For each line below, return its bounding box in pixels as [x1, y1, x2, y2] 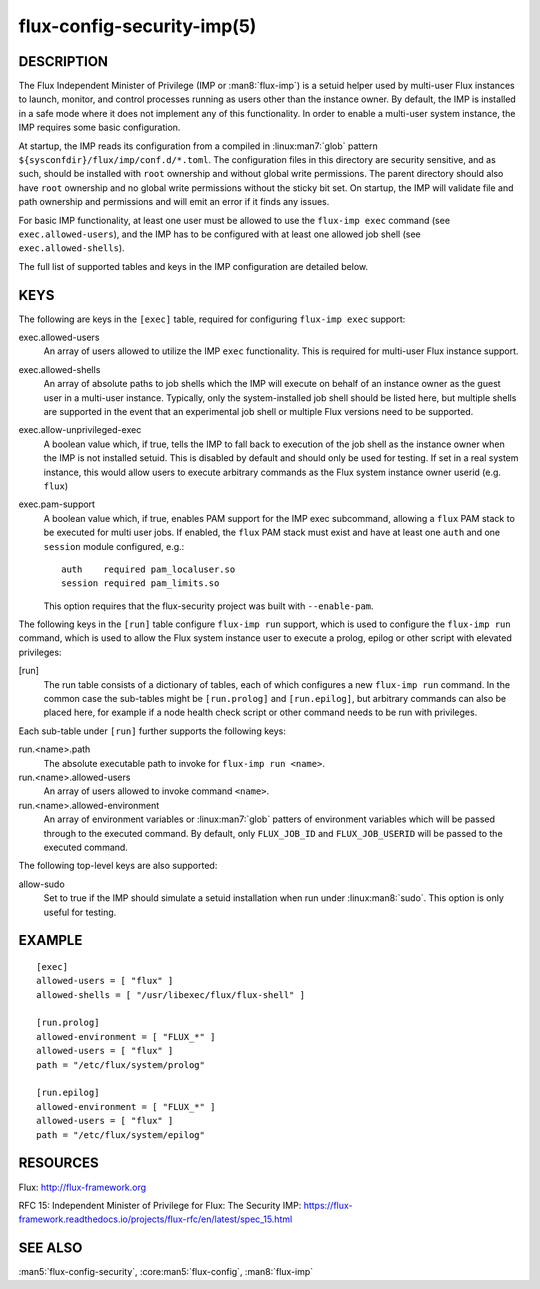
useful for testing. [43, 906, 117, 918]
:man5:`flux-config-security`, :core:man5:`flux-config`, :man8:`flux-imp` [18, 1266, 314, 1278]
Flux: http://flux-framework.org [18, 1181, 147, 1193]
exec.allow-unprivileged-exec [18, 424, 142, 436]
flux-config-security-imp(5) [18, 15, 257, 37]
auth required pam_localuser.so [61, 563, 236, 575]
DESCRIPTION [18, 53, 109, 70]
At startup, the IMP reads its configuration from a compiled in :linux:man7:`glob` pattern [18, 140, 379, 152]
